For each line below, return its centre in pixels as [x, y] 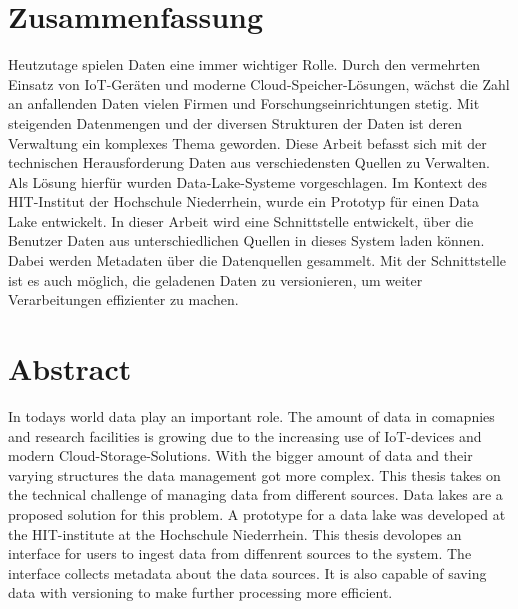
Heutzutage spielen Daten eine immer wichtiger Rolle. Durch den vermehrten [244, 64]
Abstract [70, 368]
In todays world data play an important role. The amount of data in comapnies [251, 415]
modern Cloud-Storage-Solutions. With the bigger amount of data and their [240, 455]
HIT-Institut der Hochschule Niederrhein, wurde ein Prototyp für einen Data [243, 201]
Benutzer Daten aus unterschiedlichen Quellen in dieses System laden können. [246, 240]
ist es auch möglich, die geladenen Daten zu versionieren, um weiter [215, 279]
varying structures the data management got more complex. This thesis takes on [254, 474]
